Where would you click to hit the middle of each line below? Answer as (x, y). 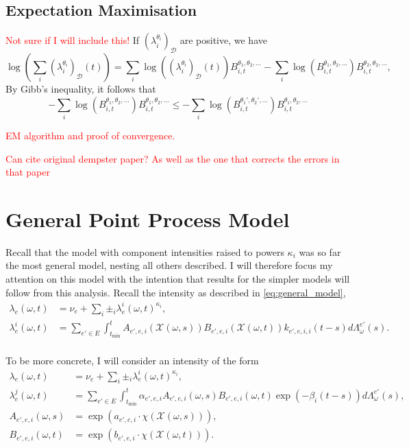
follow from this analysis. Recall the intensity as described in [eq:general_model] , (176, 292)
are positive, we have (223, 40)
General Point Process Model (148, 219)
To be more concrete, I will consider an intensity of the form (132, 360)
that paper (28, 172)
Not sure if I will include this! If (73, 40)
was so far (320, 251)
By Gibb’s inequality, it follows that (81, 89)
